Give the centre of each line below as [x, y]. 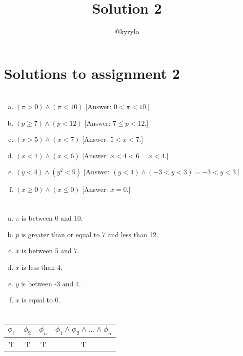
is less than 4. [42, 267]
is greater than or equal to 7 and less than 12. [90, 234]
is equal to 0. [41, 300]
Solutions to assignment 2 [92, 73]
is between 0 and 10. [52, 218]
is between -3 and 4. [51, 283]
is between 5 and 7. [51, 251]
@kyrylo [127, 31]
